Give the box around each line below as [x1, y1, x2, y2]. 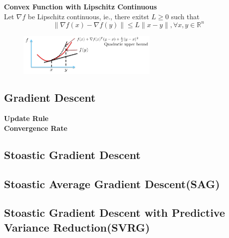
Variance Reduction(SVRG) [4, 219, 150, 235]
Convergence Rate [4, 122, 68, 133]
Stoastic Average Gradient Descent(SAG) [4, 176, 220, 191]
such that [171, 11, 200, 21]
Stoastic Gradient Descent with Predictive [4, 205, 225, 220]
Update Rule [4, 113, 48, 123]
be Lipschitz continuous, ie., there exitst [28, 11, 149, 21]
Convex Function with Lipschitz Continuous [4, 1, 157, 11]
